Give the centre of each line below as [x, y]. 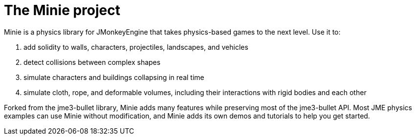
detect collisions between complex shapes [92, 62]
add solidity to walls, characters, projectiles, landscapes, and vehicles [136, 47]
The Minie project [62, 10]
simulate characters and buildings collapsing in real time [114, 77]
